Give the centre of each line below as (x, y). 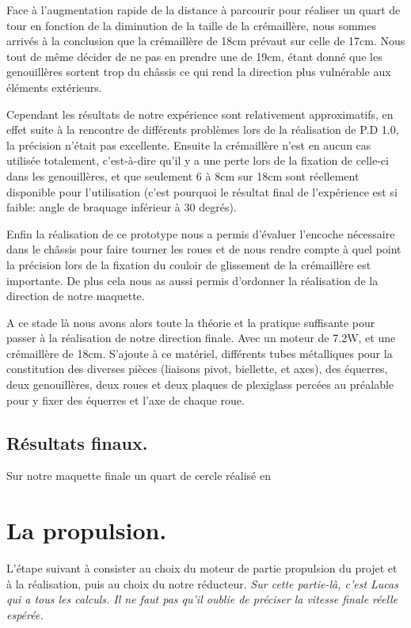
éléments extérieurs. (54, 87)
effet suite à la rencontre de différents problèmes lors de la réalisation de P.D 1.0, (203, 129)
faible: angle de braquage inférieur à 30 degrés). (122, 207)
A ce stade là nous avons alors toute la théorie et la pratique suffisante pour (191, 322)
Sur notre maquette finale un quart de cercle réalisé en (139, 476)
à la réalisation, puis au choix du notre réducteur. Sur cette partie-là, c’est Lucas (202, 583)
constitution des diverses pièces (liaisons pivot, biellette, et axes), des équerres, (197, 369)
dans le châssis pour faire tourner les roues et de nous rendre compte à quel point (204, 249)
